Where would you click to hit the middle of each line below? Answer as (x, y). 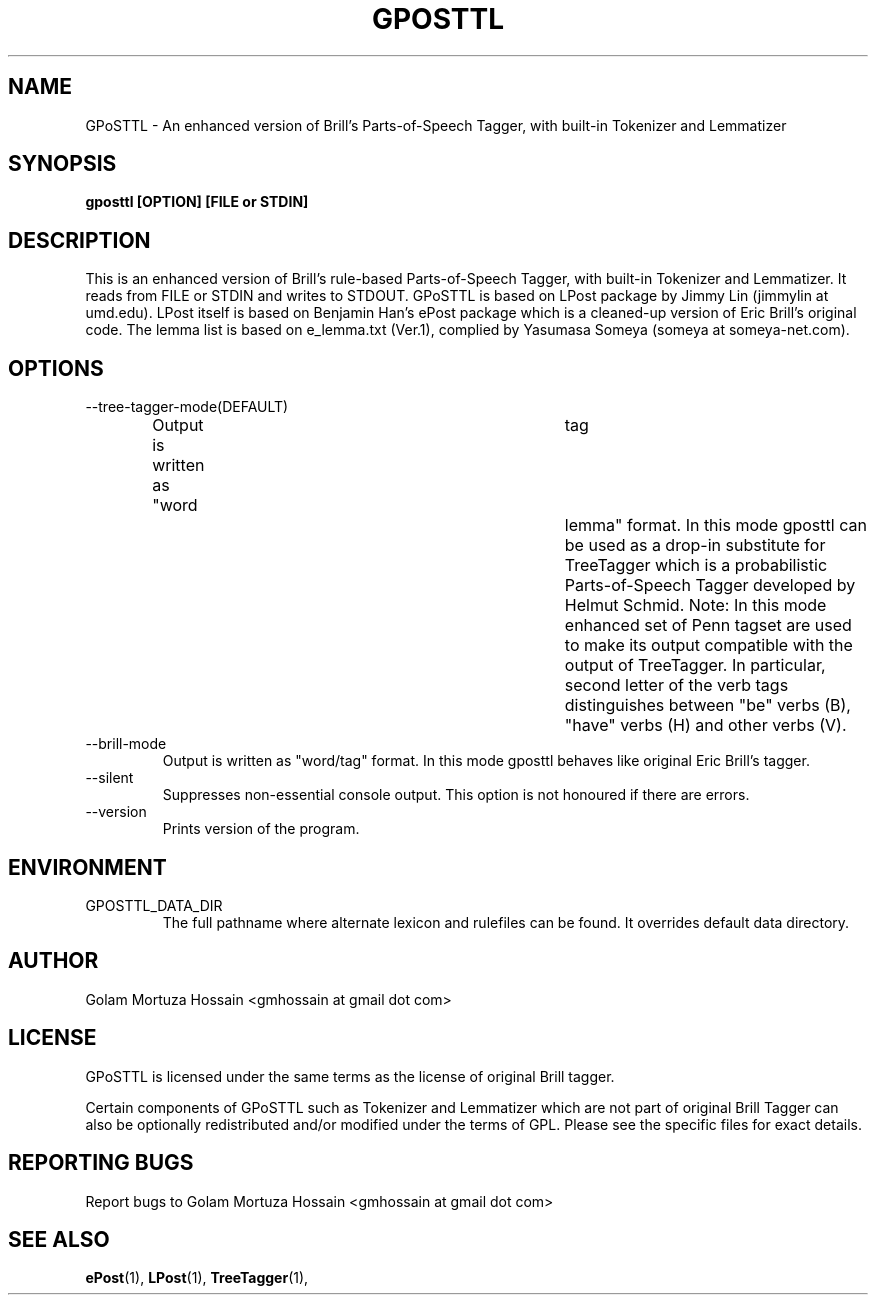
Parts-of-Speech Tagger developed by (710, 585)
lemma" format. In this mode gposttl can (715, 525)
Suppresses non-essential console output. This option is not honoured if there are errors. (456, 795)
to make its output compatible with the (708, 645)
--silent (109, 778)
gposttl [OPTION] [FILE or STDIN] (197, 202)
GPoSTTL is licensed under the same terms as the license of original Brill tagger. (350, 1076)
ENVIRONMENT (87, 867)
